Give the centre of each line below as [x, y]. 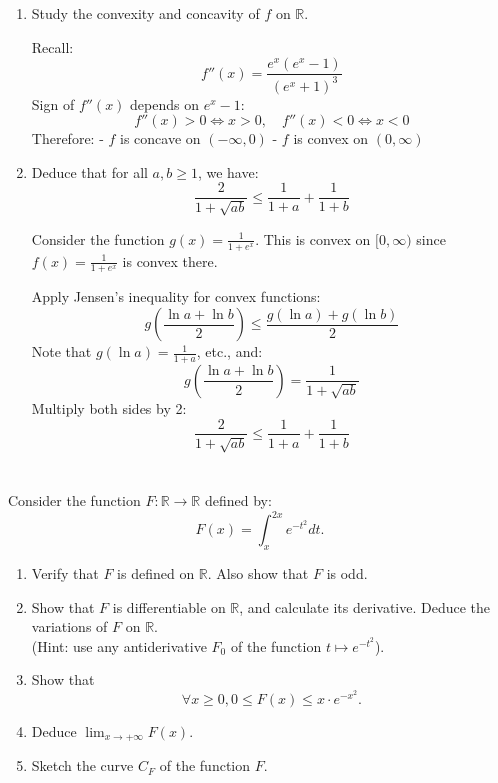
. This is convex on [313, 238]
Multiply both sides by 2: [109, 407]
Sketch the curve [82, 765]
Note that [61, 351]
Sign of [53, 103]
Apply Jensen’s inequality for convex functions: [176, 296]
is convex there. [170, 260]
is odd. [347, 573]
